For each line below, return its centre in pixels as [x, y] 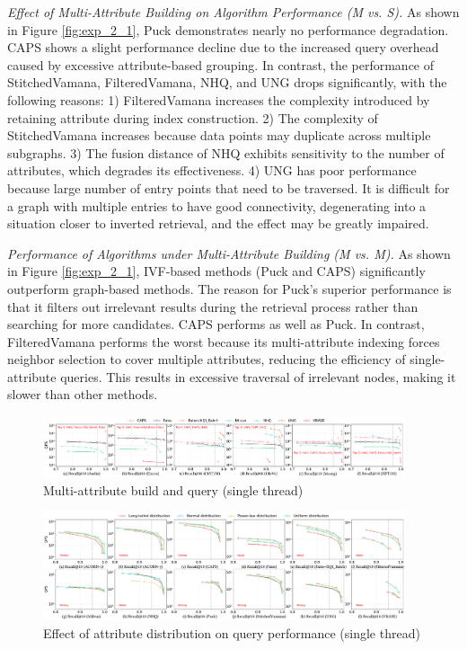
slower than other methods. [83, 394]
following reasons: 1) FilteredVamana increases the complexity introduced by [219, 99]
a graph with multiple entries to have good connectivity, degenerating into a [217, 205]
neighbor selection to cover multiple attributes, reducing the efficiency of [207, 359]
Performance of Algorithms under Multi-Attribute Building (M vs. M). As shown [229, 253]
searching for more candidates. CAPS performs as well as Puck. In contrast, [216, 324]
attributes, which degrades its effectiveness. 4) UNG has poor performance [212, 170]
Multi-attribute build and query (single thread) [173, 489]
